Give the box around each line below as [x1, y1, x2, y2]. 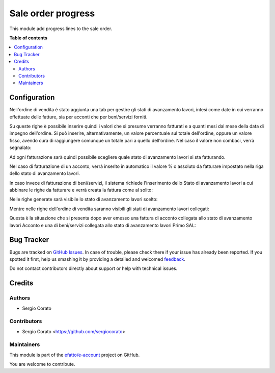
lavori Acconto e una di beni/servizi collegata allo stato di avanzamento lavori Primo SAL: [9, 222, 196, 228]
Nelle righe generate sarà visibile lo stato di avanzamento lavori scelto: [9, 196, 158, 203]
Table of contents [9, 35, 48, 41]
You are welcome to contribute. [9, 361, 75, 367]
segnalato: [9, 144, 32, 151]
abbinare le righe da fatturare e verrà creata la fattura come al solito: [9, 187, 153, 193]
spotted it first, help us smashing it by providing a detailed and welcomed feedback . [9, 256, 186, 262]
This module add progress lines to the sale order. [9, 26, 113, 32]
